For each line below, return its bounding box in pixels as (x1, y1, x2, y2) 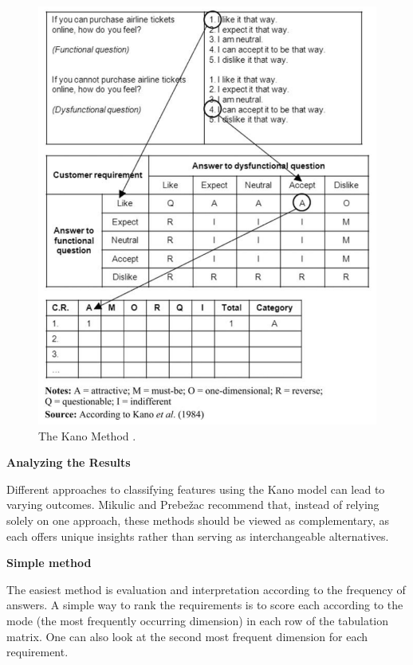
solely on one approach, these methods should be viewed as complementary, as (6, 511, 390, 528)
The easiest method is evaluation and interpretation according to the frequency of (6, 581, 406, 597)
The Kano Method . (38, 427, 136, 444)
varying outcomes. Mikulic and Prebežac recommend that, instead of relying (6, 496, 380, 513)
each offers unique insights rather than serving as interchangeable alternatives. (6, 527, 389, 544)
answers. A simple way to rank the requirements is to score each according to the (6, 597, 403, 613)
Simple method (6, 554, 92, 571)
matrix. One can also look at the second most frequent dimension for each (6, 628, 368, 644)
